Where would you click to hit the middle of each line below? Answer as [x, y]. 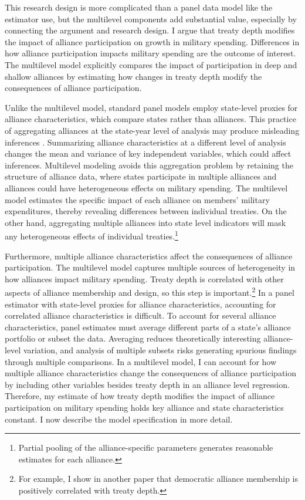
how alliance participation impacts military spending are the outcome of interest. [150, 53]
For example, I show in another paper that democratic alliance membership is [158, 479]
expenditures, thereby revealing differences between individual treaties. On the [146, 211]
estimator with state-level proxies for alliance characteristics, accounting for [140, 304]
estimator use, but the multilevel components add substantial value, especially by [151, 18]
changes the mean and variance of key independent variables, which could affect [148, 153]
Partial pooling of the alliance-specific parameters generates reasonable [146, 447]
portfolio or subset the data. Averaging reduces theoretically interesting [133, 338]
